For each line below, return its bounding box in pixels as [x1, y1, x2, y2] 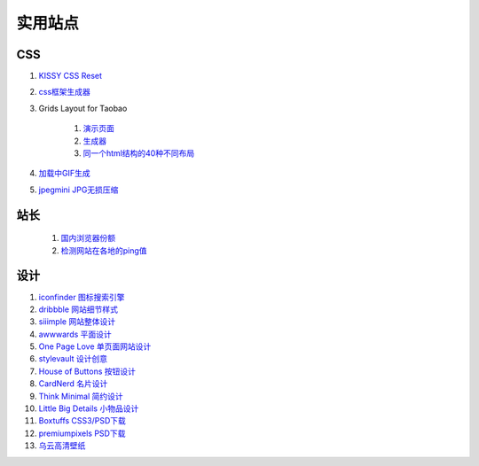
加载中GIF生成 [38, 168, 90, 179]
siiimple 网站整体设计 [38, 316, 115, 327]
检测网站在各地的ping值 [60, 245, 147, 256]
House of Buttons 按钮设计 [38, 366, 137, 377]
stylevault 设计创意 [38, 353, 108, 364]
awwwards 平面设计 [38, 329, 113, 339]
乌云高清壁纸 [38, 440, 86, 451]
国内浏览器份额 [60, 233, 115, 244]
